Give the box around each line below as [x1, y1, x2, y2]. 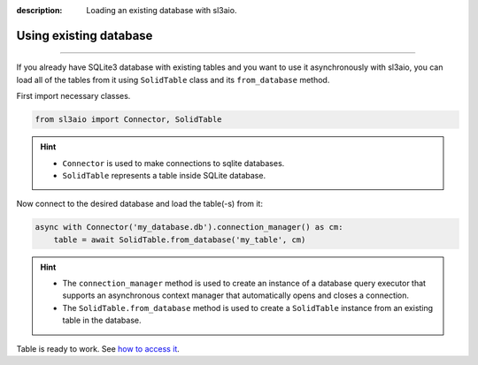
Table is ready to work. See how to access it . [16, 343, 181, 354]
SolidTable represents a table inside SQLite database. [62, 170, 266, 180]
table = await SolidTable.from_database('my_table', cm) [53, 234, 306, 245]
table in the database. [62, 315, 142, 326]
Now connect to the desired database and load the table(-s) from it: [16, 199, 263, 209]
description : [16, 5, 63, 15]
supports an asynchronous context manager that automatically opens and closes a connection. [62, 290, 410, 300]
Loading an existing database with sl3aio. [86, 5, 237, 15]
